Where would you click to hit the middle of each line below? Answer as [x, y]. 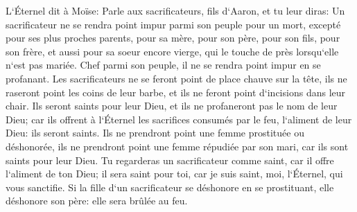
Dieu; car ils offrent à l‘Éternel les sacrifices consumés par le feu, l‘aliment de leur [179, 119]
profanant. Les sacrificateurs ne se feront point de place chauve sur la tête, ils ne [176, 78]
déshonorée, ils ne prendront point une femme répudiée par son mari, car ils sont [177, 146]
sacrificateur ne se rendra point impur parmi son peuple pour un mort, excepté [173, 24]
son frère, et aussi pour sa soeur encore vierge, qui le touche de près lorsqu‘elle [172, 51]
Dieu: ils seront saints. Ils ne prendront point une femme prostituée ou [155, 133]
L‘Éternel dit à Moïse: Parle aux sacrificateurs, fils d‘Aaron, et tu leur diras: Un [175, 10]
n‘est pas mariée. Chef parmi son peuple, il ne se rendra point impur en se [163, 65]
